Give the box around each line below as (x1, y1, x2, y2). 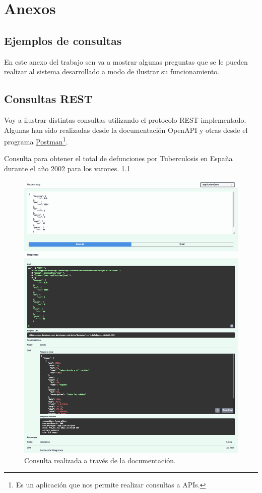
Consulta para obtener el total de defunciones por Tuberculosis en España (4, 153, 233, 164)
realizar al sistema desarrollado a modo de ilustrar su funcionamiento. (4, 66, 220, 77)
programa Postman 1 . (4, 135, 68, 146)
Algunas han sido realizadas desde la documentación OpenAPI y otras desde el (4, 124, 248, 135)
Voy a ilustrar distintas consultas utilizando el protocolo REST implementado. (4, 114, 246, 125)
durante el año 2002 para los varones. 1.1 (4, 163, 130, 173)
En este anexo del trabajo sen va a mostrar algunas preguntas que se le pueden (4, 56, 248, 67)
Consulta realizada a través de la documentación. (24, 455, 176, 465)
